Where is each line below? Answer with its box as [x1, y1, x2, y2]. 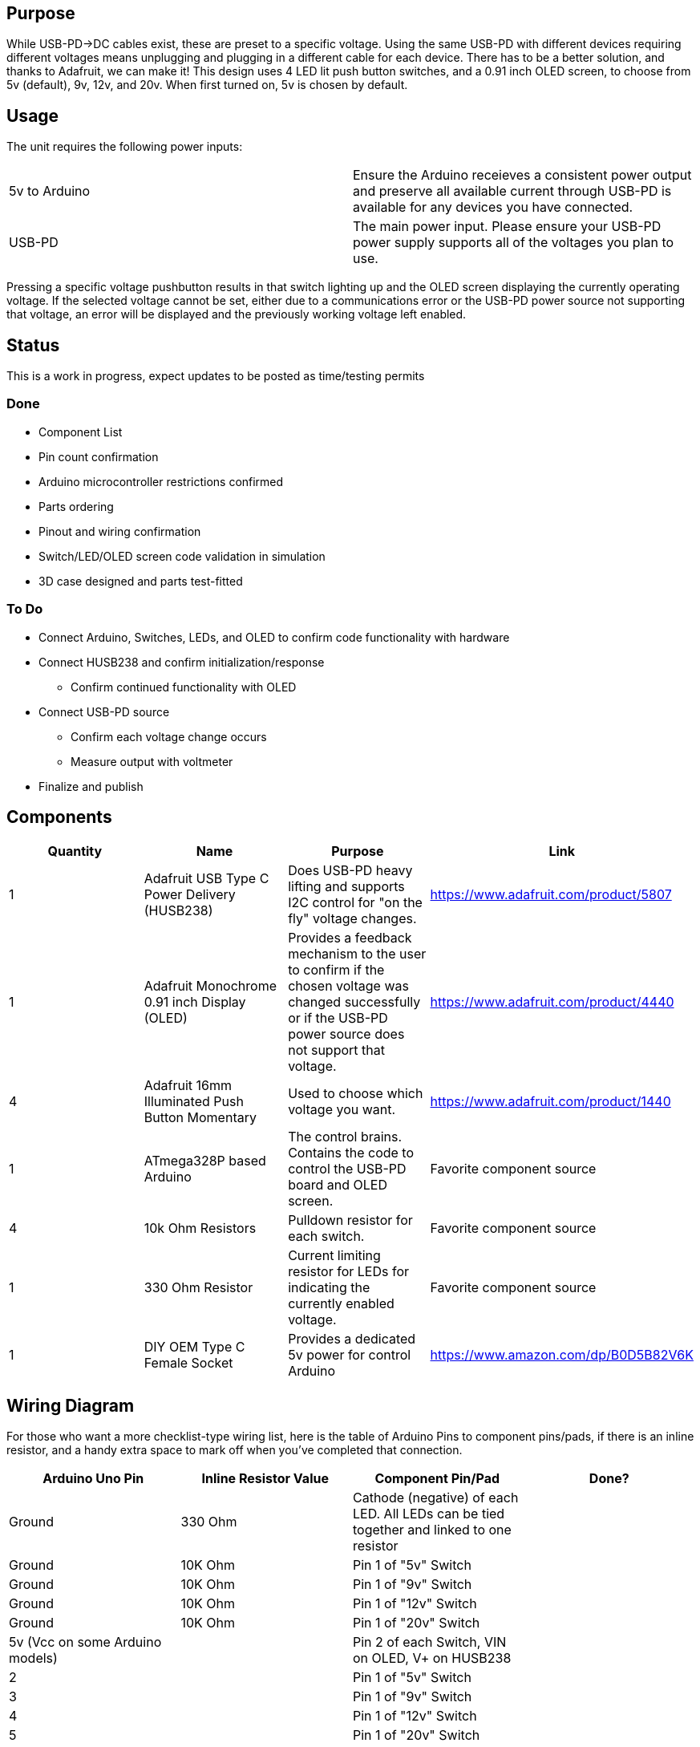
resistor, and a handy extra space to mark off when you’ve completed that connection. [6, 1443, 463, 1457]
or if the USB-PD [288, 1010, 388, 1027]
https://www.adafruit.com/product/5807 [430, 886, 672, 903]
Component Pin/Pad [374, 1470, 500, 1487]
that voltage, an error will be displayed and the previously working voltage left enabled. [6, 307, 467, 322]
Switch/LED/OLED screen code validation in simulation [38, 549, 326, 563]
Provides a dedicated [288, 1331, 416, 1348]
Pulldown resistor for [288, 1212, 413, 1229]
